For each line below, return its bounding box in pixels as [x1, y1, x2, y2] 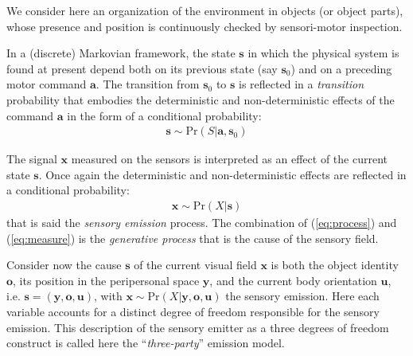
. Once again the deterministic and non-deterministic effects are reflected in [38, 166, 407, 182]
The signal [6, 151, 57, 167]
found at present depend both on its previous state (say [6, 60, 278, 76]
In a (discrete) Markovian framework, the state [6, 45, 236, 61]
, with [94, 288, 123, 304]
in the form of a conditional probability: [67, 107, 262, 123]
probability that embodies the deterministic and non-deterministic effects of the [6, 91, 395, 108]
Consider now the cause [6, 256, 122, 273]
